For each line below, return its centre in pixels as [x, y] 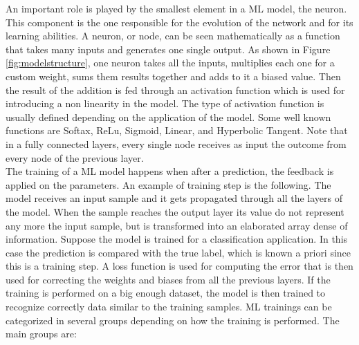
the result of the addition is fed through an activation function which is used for [175, 90]
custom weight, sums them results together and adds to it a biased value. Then [173, 76]
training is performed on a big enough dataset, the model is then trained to [166, 293]
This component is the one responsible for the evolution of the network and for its [179, 22]
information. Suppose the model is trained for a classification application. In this [177, 239]
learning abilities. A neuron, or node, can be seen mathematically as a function [173, 36]
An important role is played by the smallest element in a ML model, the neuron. [176, 8]
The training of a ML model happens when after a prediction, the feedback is [170, 171]
